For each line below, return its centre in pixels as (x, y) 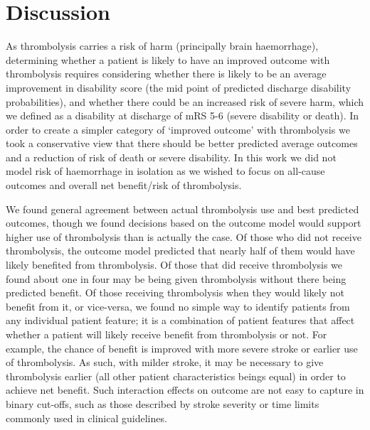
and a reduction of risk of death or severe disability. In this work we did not (171, 157)
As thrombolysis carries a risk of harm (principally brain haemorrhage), (162, 46)
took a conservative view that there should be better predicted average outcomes (182, 143)
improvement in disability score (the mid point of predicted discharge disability (179, 87)
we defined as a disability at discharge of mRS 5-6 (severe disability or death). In (183, 115)
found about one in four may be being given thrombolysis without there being (176, 278)
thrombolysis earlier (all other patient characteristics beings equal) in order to (176, 376)
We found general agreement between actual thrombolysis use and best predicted (183, 209)
